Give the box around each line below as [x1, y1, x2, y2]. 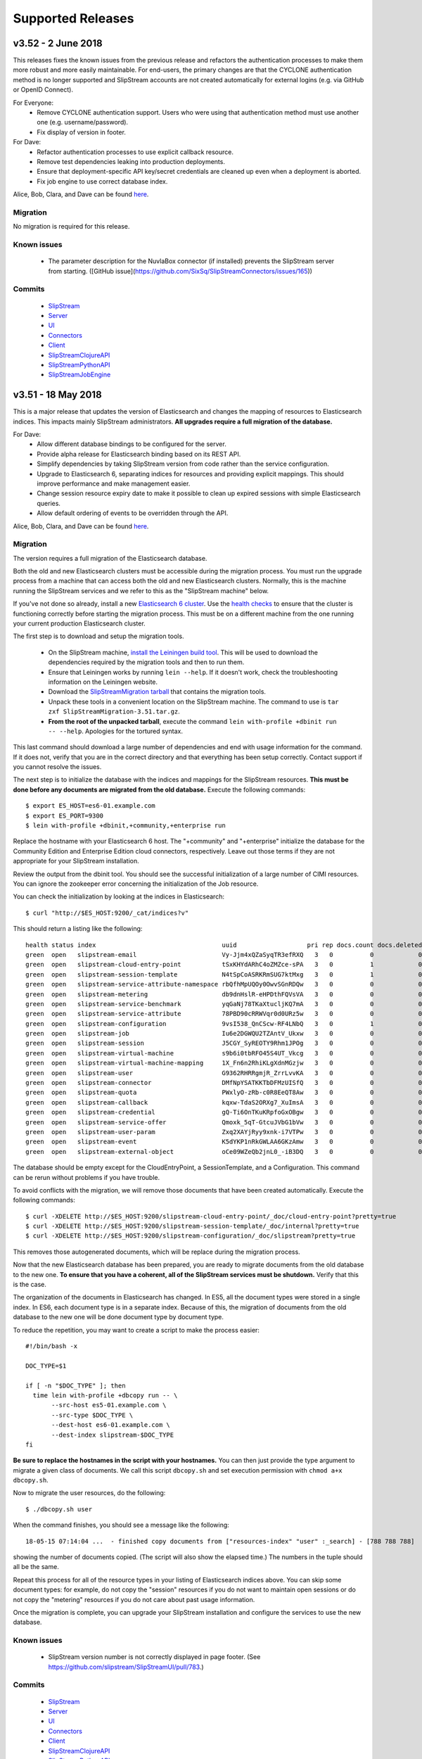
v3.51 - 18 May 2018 [13, 389, 102, 401]
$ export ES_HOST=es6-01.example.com [25, 802, 156, 810]
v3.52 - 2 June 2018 [13, 37, 103, 49]
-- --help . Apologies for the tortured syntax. [48, 727, 183, 735]
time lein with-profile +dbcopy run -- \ [32, 1391, 178, 1399]
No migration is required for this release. [13, 222, 130, 231]
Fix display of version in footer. [37, 127, 127, 136]
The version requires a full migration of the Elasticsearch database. [13, 554, 207, 562]
